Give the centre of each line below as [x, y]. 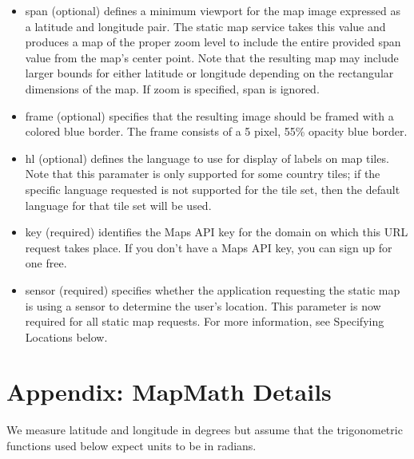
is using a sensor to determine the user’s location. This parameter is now [203, 305]
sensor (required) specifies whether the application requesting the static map [213, 289]
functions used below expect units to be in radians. [131, 445]
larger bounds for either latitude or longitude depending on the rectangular [209, 73]
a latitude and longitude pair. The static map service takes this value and [205, 26]
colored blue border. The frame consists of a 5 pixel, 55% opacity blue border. [216, 131]
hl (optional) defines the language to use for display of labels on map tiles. [207, 158]
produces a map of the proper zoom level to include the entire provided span [213, 42]
